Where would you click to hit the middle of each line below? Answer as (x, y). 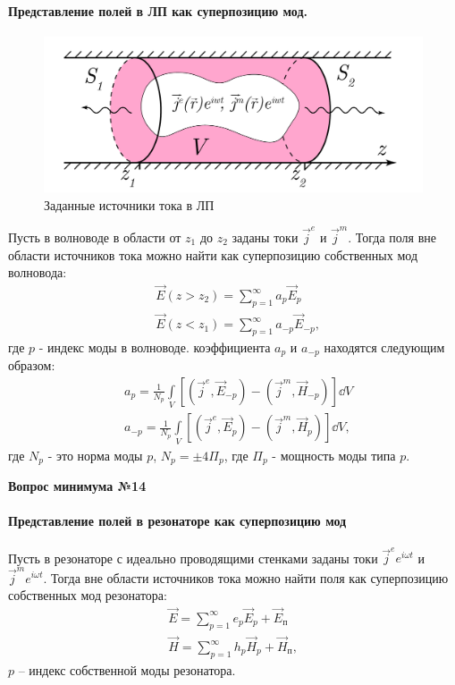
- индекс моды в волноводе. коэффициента (155, 347)
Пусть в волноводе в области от (95, 237)
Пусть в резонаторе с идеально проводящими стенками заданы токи (193, 558)
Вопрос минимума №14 (77, 486)
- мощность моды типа (334, 455)
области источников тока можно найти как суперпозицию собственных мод (213, 254)
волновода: (38, 272)
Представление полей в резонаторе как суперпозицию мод (177, 521)
